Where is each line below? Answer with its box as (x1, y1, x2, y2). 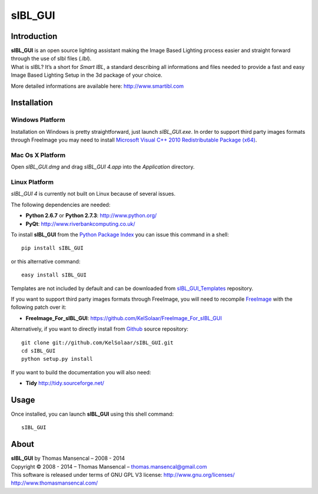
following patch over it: (11, 304, 67, 311)
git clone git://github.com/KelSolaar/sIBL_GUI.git (21, 339, 174, 346)
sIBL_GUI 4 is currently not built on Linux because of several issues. (11, 190, 176, 197)
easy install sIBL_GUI (21, 272, 87, 278)
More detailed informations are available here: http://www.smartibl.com (11, 83, 184, 90)
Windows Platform (11, 116, 65, 124)
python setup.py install (21, 355, 93, 363)
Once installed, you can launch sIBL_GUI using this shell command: (11, 410, 174, 417)
